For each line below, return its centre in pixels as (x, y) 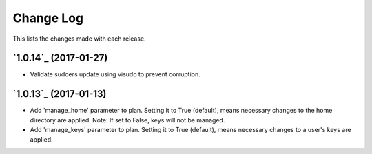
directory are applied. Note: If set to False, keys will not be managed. (127, 120)
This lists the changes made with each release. (79, 38)
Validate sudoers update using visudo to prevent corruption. (115, 74)
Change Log (48, 18)
